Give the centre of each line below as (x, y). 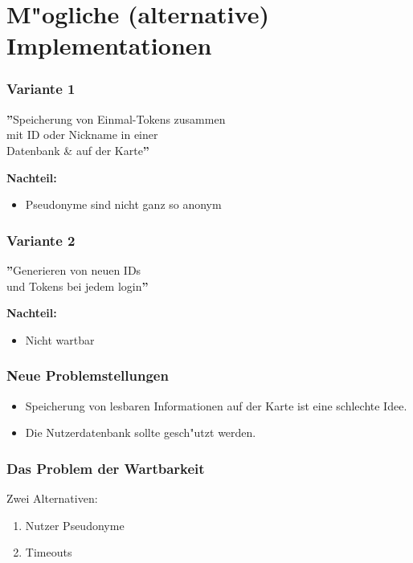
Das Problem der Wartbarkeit (106, 468)
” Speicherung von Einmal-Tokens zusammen (116, 118)
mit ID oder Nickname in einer (82, 135)
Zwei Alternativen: (52, 498)
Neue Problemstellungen (88, 375)
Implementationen (109, 45)
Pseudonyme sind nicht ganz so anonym (123, 204)
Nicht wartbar (60, 339)
